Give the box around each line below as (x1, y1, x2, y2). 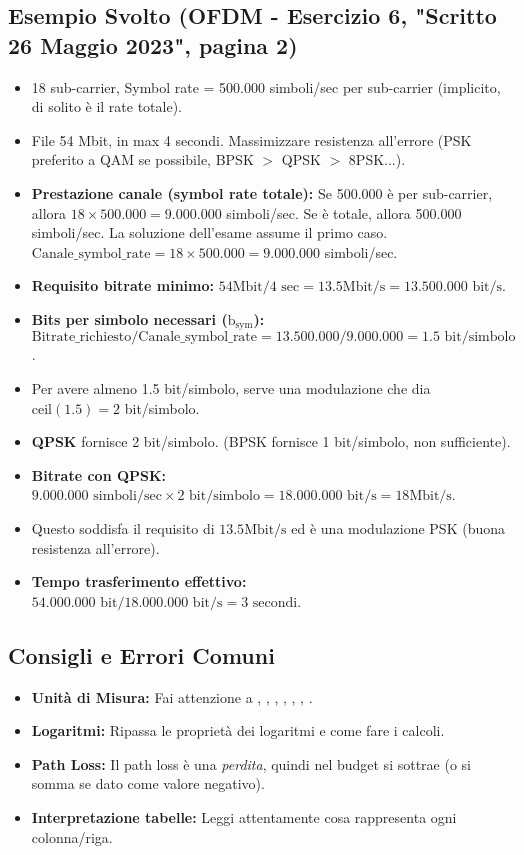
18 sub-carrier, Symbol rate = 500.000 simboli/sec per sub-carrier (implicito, (31, 76, 501, 97)
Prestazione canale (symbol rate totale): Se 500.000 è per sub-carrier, (31, 182, 493, 203)
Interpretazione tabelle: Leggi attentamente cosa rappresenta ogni (31, 806, 457, 827)
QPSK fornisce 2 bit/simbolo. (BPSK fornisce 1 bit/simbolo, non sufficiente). (31, 431, 511, 452)
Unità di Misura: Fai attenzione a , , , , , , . (31, 686, 313, 707)
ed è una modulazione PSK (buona (291, 517, 505, 538)
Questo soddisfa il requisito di (31, 517, 215, 538)
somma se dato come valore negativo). (31, 773, 265, 794)
